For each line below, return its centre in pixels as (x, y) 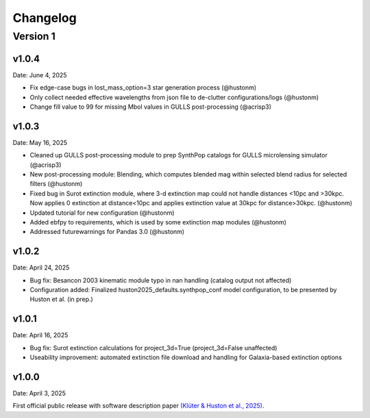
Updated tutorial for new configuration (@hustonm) (102, 213)
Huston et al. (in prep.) (62, 299)
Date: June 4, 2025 (40, 75)
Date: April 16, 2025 (40, 335)
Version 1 (34, 36)
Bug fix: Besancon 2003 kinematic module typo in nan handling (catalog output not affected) (161, 280)
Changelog (45, 18)
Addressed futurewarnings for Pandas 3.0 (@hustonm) (107, 232)
